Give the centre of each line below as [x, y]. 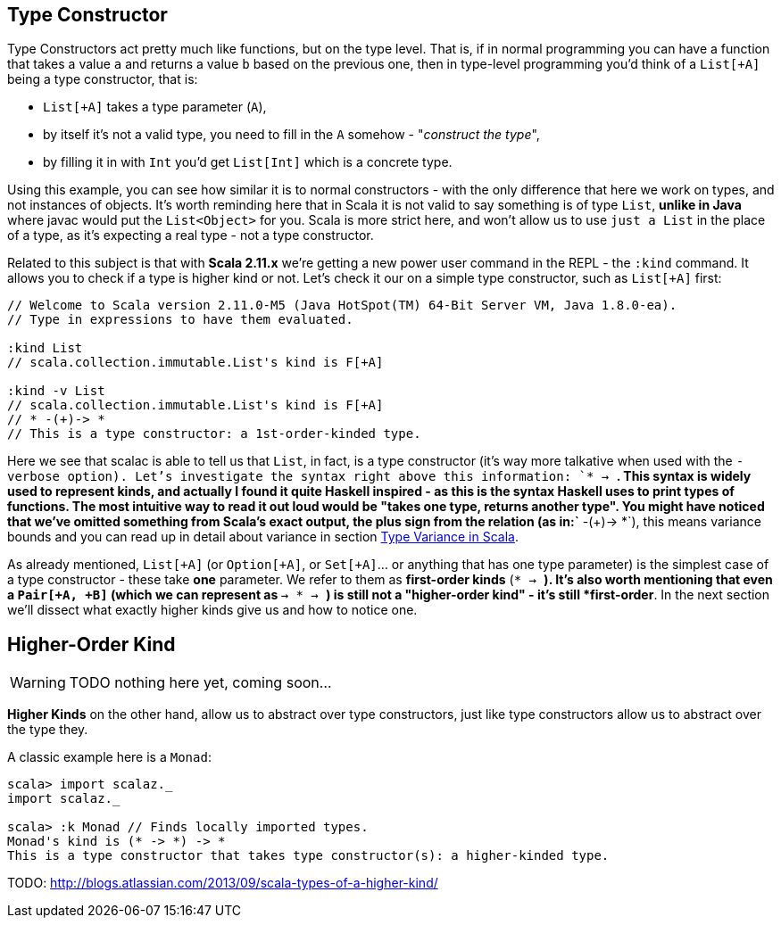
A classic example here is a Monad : [109, 757]
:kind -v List [56, 391]
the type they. [48, 730]
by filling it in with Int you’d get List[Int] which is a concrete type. [248, 162]
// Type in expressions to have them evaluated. [180, 320]
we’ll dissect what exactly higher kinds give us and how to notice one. [212, 610]
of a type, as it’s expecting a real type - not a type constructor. [191, 235]
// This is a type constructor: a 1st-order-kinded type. [214, 434]
